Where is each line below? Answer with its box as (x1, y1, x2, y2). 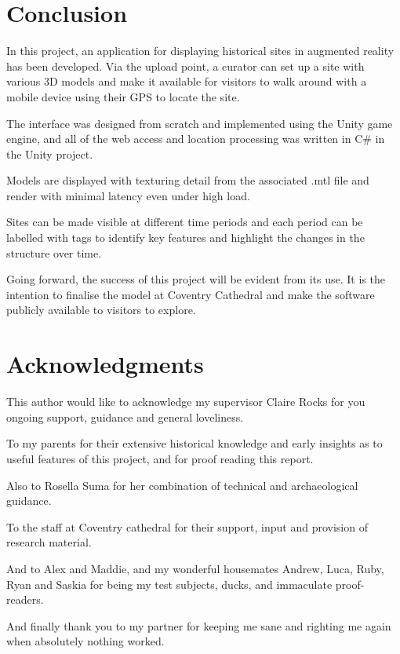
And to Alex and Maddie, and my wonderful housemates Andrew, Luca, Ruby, (6, 560, 384, 576)
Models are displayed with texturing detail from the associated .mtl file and (6, 172, 369, 188)
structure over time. (6, 244, 102, 261)
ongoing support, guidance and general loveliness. (6, 408, 244, 425)
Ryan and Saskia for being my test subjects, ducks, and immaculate (6, 575, 333, 592)
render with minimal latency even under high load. (6, 187, 250, 203)
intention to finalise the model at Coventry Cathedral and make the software (6, 286, 375, 302)
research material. (6, 534, 92, 550)
